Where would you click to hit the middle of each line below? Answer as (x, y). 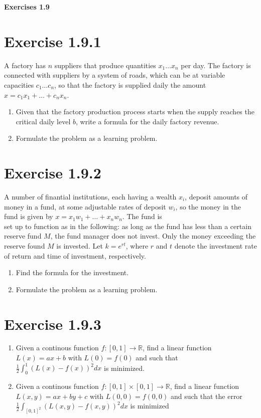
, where (137, 245)
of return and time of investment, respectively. (75, 255)
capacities (19, 84)
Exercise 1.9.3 (53, 324)
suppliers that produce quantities (105, 65)
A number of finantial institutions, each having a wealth (90, 196)
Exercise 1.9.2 (53, 173)
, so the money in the (208, 206)
